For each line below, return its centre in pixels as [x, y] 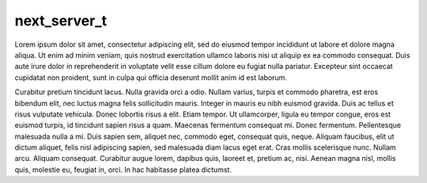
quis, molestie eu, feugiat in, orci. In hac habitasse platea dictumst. [123, 170]
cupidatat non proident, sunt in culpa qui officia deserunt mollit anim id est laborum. [151, 77]
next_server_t [60, 21]
